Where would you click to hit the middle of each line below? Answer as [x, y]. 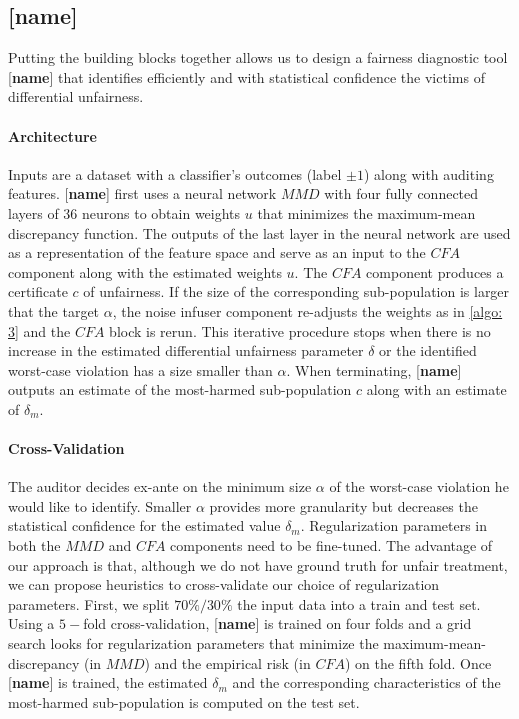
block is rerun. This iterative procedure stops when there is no [300, 330]
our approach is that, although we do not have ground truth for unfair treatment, [258, 564]
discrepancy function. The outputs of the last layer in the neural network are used [259, 232]
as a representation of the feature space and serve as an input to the [217, 252]
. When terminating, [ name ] [374, 369]
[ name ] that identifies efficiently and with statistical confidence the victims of [246, 76]
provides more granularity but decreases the [343, 505]
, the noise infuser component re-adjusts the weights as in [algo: [307, 310]
